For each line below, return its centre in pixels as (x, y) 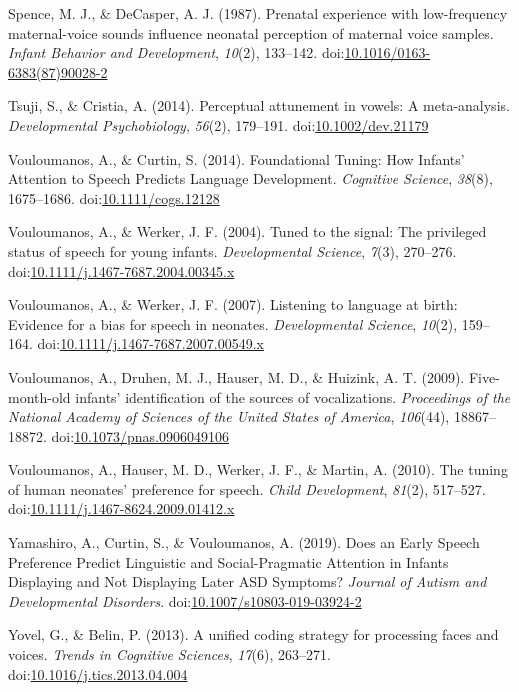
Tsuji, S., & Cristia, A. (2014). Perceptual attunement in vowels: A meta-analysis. (259, 105)
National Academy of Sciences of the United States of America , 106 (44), (229, 416)
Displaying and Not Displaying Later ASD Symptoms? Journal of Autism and (247, 581)
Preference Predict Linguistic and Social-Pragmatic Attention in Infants (228, 561)
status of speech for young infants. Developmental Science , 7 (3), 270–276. (232, 250)
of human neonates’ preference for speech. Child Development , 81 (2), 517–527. (247, 488)
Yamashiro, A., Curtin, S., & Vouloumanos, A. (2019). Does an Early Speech (244, 542)
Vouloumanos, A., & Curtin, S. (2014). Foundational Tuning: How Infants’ (236, 158)
